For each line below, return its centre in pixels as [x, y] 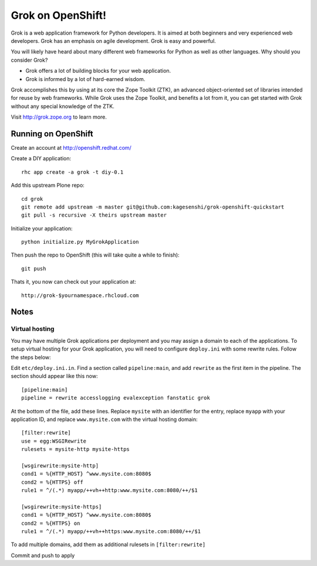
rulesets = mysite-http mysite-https [76, 449]
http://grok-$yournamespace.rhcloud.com [80, 295]
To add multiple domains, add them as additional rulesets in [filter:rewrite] [108, 545]
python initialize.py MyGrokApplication [80, 242]
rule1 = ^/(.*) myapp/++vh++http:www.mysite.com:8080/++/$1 [109, 491]
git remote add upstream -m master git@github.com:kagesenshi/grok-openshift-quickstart [153, 207]
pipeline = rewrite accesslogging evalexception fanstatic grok [116, 398]
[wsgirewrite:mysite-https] [62, 507]
